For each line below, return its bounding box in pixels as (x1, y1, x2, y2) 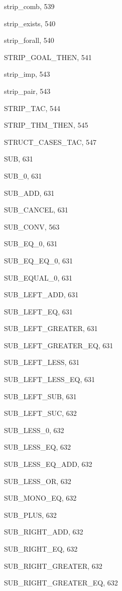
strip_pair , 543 (4, 85, 51, 96)
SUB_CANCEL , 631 (4, 204, 68, 215)
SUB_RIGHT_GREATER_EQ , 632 (4, 577, 118, 588)
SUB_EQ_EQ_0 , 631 (4, 255, 73, 265)
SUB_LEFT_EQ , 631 (4, 306, 73, 316)
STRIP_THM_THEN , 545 (4, 120, 88, 130)
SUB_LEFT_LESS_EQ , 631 (4, 374, 95, 385)
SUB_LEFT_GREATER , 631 (4, 323, 98, 334)
